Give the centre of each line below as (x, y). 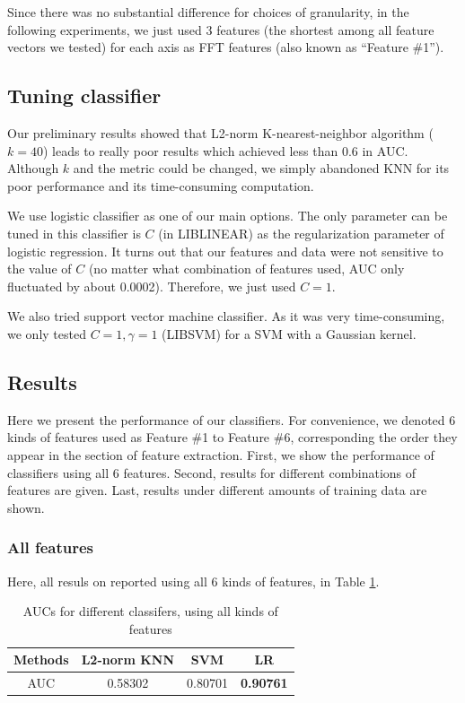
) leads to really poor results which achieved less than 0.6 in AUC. (225, 150)
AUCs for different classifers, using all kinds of (150, 611)
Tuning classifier (84, 95)
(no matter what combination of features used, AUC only (246, 269)
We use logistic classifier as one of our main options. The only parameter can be (228, 216)
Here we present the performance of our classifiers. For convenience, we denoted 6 (232, 419)
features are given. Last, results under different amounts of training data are (217, 490)
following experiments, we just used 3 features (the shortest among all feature (221, 29)
